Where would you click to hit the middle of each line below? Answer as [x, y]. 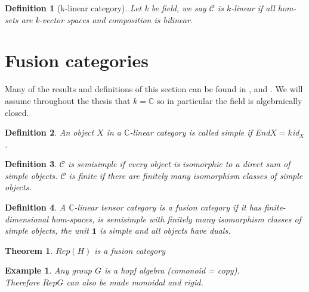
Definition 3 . [31, 164]
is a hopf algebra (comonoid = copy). [172, 270]
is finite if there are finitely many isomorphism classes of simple [186, 175]
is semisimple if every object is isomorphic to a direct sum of [179, 164]
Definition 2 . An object [50, 132]
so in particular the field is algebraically [229, 100]
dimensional [27, 219]
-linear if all [253, 8]
